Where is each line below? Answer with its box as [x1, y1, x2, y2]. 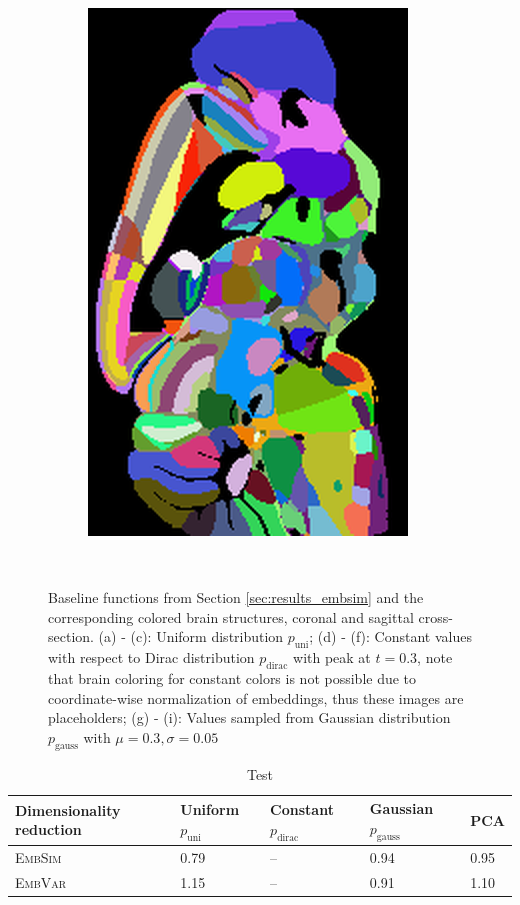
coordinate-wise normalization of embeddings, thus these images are [48, 687, 464, 708]
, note [417, 647, 453, 668]
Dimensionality [15, 799, 121, 820]
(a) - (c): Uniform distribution [98, 626, 284, 647]
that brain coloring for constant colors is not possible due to [48, 667, 417, 688]
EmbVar [15, 871, 67, 892]
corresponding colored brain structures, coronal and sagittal [48, 606, 414, 627]
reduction [15, 819, 82, 840]
